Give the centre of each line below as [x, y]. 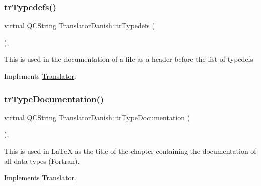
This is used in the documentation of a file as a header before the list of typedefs [129, 59]
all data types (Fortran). [42, 161]
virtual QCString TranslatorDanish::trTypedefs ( [79, 25]
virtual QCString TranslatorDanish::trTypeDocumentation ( [97, 117]
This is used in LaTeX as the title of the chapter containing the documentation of [130, 151]
